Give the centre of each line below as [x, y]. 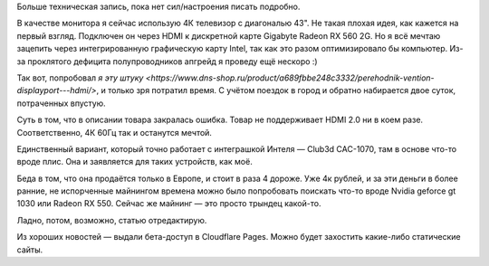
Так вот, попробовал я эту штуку [80, 78]
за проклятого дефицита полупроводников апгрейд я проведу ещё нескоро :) [167, 61]
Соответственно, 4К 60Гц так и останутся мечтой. [115, 132]
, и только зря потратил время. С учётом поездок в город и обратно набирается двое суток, [276, 90]
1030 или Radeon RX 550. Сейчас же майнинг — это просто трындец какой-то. [169, 204]
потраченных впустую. [61, 103]
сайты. [30, 250]
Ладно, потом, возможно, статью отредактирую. [112, 220]
